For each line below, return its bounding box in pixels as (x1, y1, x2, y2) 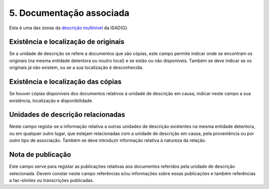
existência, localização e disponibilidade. (9, 97, 93, 104)
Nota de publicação (9, 150, 71, 159)
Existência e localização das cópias (9, 77, 122, 86)
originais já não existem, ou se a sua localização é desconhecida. (9, 64, 143, 70)
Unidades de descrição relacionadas (9, 111, 126, 119)
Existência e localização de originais (9, 38, 125, 46)
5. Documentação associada (9, 7, 130, 18)
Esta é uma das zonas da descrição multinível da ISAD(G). (9, 25, 129, 31)
